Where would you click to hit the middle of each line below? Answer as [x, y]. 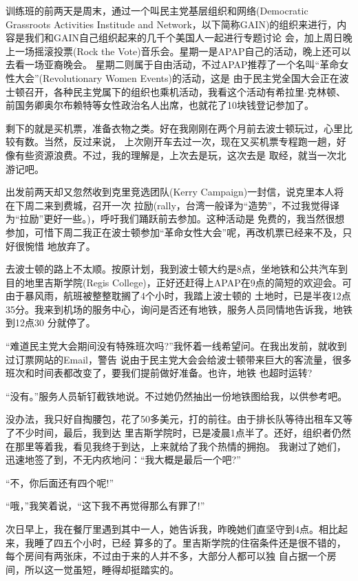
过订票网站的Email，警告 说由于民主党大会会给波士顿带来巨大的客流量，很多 [179, 359]
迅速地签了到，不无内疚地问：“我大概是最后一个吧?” [123, 459]
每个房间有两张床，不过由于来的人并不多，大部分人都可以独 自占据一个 [166, 556]
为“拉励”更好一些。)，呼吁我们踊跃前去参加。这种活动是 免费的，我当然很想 [175, 219]
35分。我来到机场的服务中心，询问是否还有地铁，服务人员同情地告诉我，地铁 [179, 309]
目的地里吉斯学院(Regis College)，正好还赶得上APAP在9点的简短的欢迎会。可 [179, 282]
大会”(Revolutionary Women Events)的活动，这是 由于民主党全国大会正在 [177, 77]
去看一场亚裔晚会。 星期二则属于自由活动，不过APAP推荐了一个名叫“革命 [172, 64]
